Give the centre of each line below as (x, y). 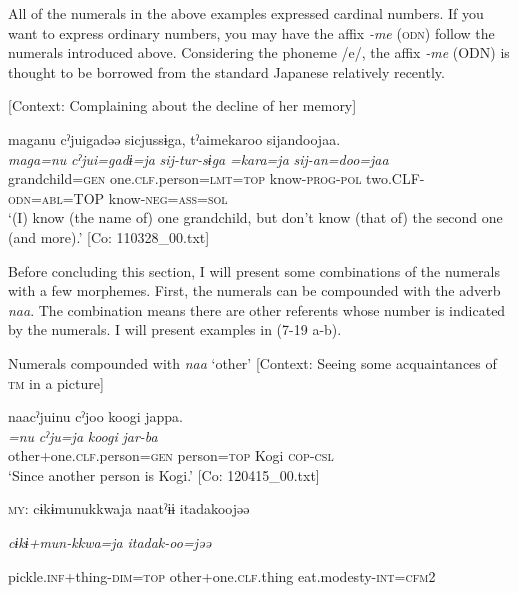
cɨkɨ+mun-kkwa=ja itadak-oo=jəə (109, 542)
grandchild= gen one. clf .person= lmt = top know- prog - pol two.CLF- (216, 178)
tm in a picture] (56, 382)
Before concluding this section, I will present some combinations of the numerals (254, 270)
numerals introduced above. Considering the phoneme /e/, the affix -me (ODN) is (259, 52)
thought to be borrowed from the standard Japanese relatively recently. (226, 71)
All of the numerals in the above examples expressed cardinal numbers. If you (246, 13)
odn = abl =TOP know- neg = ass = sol (118, 197)
